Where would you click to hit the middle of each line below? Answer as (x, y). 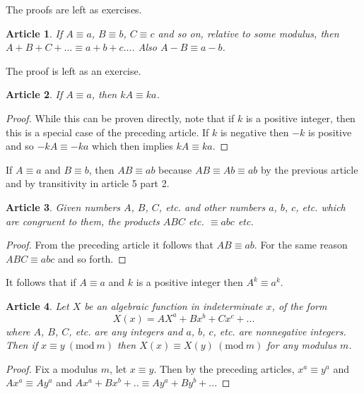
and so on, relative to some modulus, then (248, 33)
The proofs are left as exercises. (74, 9)
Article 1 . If (34, 33)
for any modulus (301, 345)
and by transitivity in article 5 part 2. (88, 183)
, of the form (299, 305)
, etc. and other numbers (212, 207)
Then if (22, 345)
